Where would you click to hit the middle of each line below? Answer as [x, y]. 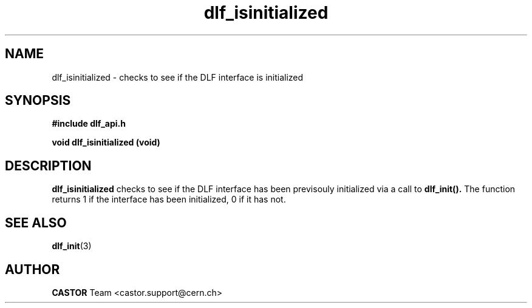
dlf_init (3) [72, 246]
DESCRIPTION [48, 166]
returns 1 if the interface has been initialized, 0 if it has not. [169, 199]
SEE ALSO [36, 223]
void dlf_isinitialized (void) [106, 142]
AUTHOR [32, 269]
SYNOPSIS [38, 101]
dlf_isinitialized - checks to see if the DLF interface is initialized [178, 77]
